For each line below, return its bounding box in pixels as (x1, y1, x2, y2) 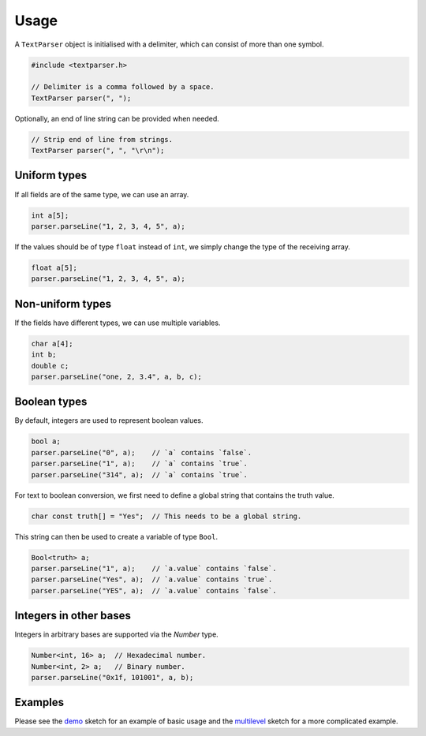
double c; (31, 361, 69, 370)
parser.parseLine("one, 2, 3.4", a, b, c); (31, 372, 203, 381)
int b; (31, 350, 57, 359)
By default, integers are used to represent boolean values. (14, 416, 204, 425)
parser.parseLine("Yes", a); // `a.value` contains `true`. (31, 575, 273, 584)
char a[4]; (31, 339, 73, 348)
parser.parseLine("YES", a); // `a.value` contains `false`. (31, 586, 277, 595)
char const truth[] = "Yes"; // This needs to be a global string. (31, 511, 302, 521)
